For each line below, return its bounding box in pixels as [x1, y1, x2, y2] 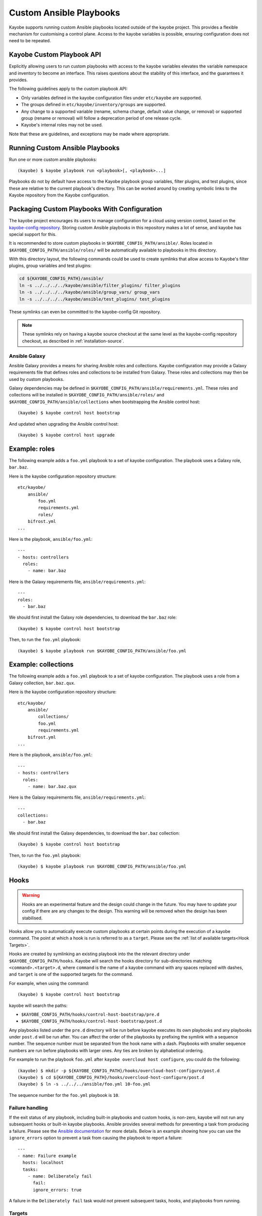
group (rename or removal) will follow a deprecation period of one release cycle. [21, 115, 182, 121]
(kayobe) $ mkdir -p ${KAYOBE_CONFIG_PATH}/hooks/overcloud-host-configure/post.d [17, 1068, 220, 1073]
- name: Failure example [17, 1153, 77, 1159]
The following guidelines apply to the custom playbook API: [9, 86, 128, 92]
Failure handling [9, 1104, 48, 1111]
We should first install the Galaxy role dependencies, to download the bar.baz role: [9, 614, 177, 620]
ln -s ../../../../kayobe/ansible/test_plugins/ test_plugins [19, 296, 170, 302]
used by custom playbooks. [9, 376, 65, 382]
